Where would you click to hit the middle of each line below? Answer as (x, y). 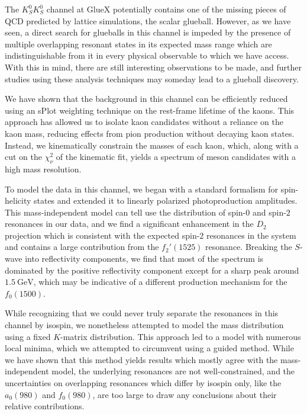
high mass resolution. (43, 169)
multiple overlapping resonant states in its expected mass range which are (138, 44)
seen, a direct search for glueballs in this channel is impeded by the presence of (148, 32)
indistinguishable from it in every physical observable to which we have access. (147, 55)
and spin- (269, 212)
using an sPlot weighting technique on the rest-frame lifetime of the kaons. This (150, 110)
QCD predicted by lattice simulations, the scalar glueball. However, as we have (148, 20)
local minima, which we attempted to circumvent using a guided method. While (149, 348)
